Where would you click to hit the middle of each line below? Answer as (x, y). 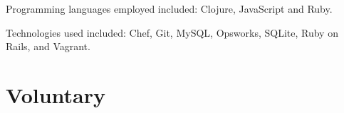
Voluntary (56, 94)
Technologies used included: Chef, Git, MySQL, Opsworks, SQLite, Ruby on (172, 32)
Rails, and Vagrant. (48, 46)
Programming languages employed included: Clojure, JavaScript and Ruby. (169, 8)
